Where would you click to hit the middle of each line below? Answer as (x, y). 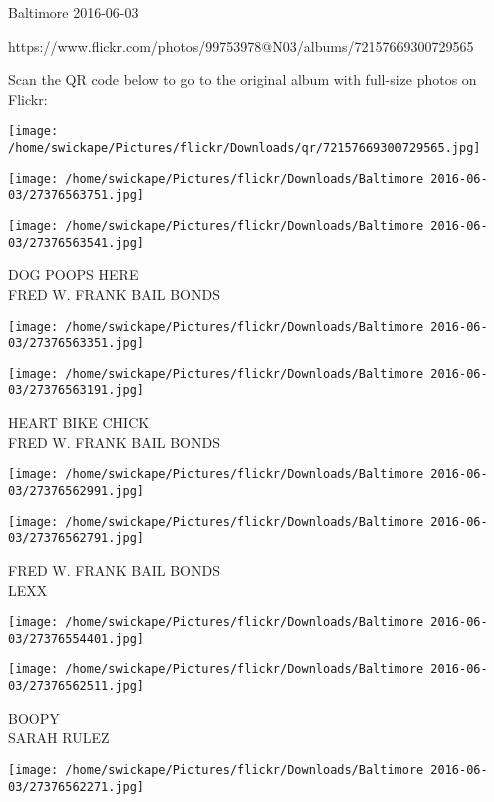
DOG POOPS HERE (73, 274)
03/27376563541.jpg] (76, 242)
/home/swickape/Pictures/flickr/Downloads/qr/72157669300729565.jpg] (244, 148)
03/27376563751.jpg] (76, 195)
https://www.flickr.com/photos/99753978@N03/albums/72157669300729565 (241, 45)
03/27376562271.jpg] (76, 786)
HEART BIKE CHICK (79, 422)
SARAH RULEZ (59, 737)
